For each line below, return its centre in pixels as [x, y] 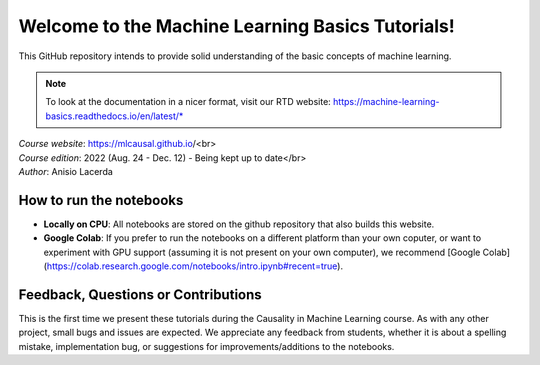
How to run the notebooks [101, 200]
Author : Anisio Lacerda [66, 171]
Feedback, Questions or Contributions [140, 294]
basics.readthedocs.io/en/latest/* [114, 116]
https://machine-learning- [386, 102]
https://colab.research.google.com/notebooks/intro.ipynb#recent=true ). [195, 266]
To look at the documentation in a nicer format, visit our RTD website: [188, 102]
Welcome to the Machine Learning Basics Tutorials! [236, 26]
